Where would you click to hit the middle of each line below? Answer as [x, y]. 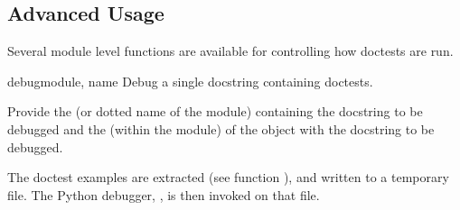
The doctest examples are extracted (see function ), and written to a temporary [228, 177]
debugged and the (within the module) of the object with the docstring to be [221, 128]
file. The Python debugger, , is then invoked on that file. [164, 194]
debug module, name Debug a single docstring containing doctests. [190, 81]
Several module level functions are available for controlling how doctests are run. [230, 51]
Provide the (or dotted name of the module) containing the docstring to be [215, 111]
